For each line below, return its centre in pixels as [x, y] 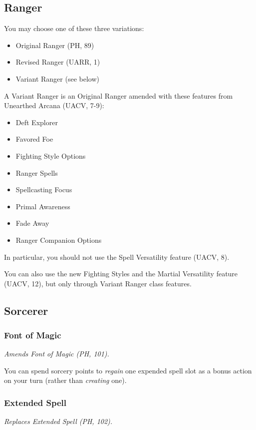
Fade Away [32, 223]
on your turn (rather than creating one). [65, 380]
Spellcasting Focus [44, 189]
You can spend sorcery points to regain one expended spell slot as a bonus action [128, 370]
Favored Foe [34, 139]
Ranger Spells [37, 172]
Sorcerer [26, 310]
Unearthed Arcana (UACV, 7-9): [54, 105]
